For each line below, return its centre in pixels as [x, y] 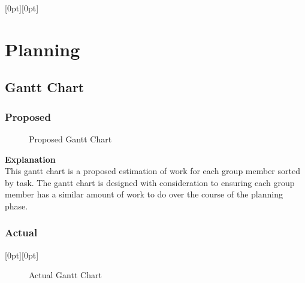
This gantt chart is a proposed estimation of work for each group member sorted [152, 171]
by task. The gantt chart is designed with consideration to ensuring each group [150, 182]
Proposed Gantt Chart [70, 139]
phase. [16, 206]
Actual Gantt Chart [65, 275]
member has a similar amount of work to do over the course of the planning [144, 194]
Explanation [30, 159]
